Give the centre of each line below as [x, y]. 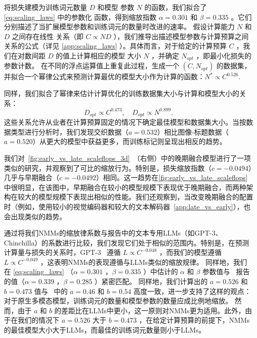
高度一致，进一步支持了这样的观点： [193, 291]
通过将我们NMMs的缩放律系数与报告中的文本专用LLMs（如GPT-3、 [113, 233]
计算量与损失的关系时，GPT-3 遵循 [62, 252]
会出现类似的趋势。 [35, 216]
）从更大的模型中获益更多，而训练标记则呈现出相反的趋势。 [129, 141]
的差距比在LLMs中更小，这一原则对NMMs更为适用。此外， [150, 310]
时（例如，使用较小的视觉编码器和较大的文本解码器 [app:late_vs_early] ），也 [127, 206]
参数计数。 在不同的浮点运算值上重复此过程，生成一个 [92, 66]
